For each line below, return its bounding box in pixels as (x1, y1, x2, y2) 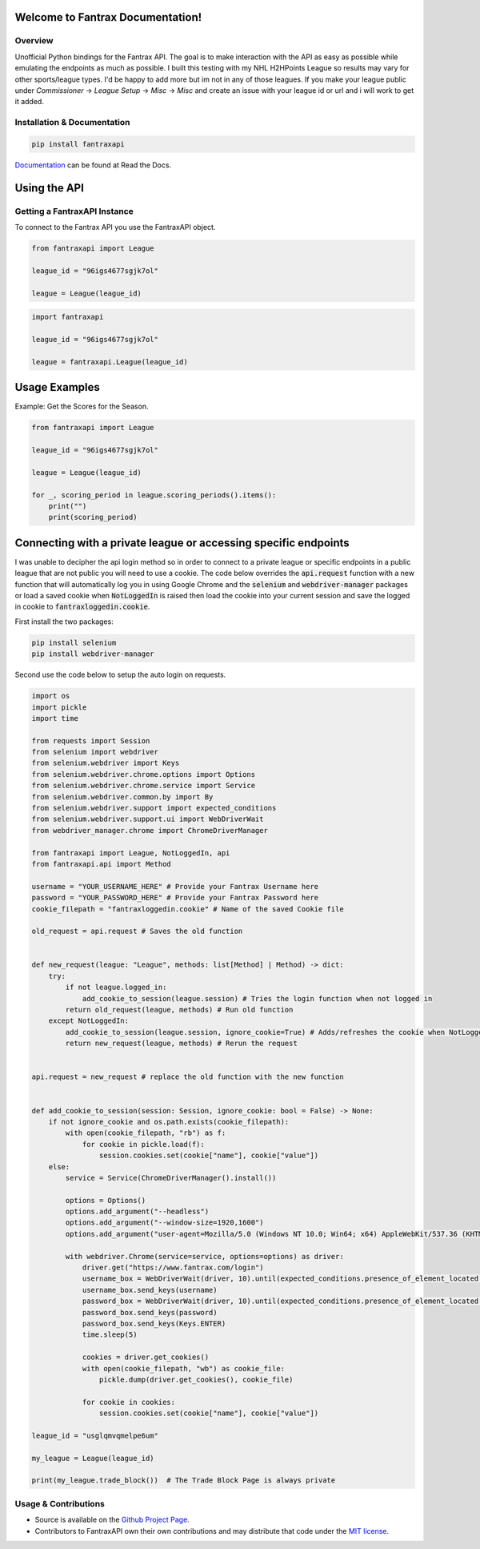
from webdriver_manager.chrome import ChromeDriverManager (31, 826, 268, 835)
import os (31, 691, 70, 701)
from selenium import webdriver (31, 747, 159, 757)
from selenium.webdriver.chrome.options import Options (31, 770, 256, 779)
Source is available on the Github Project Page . (34, 1515, 190, 1525)
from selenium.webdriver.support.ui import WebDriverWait (31, 815, 264, 824)
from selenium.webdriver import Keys (31, 758, 180, 768)
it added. (14, 97, 44, 107)
